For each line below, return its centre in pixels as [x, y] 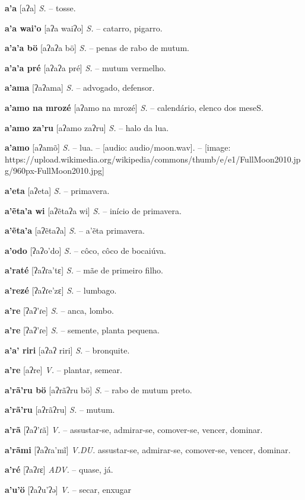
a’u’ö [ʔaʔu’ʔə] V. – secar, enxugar [68, 489]
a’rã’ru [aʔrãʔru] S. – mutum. [60, 410]
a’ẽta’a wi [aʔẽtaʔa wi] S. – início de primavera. [93, 210]
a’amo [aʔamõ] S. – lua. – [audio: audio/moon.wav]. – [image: [118, 147]
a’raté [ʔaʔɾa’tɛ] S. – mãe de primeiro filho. [84, 270]
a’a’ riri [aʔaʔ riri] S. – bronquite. [67, 350]
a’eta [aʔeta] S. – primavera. [57, 190]
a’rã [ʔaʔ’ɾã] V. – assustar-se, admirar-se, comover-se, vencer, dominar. [134, 430]
